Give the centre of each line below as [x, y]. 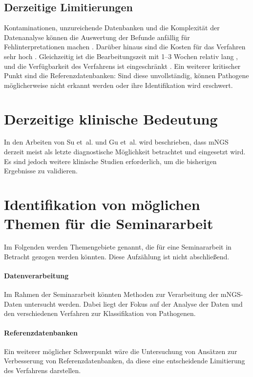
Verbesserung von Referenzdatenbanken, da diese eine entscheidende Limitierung [125, 361]
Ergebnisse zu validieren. [41, 171]
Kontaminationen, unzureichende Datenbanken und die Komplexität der [112, 28]
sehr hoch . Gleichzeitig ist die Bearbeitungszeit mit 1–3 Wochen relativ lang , [121, 56]
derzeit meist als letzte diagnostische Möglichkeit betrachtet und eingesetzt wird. [125, 152]
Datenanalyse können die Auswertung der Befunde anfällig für [97, 37]
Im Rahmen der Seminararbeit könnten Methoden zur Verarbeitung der [111, 294]
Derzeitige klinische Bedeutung [111, 118]
